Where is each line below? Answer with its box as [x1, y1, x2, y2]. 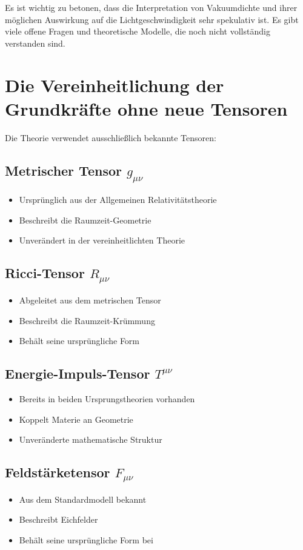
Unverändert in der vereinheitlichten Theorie [19, 234, 185, 247]
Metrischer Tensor [5, 161, 122, 179]
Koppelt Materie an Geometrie [19, 413, 133, 425]
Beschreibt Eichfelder [19, 513, 98, 526]
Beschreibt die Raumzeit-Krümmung [19, 314, 155, 326]
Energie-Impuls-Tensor [5, 364, 150, 383]
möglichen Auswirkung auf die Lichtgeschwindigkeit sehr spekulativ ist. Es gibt [5, 13, 299, 25]
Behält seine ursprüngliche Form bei [19, 533, 153, 546]
